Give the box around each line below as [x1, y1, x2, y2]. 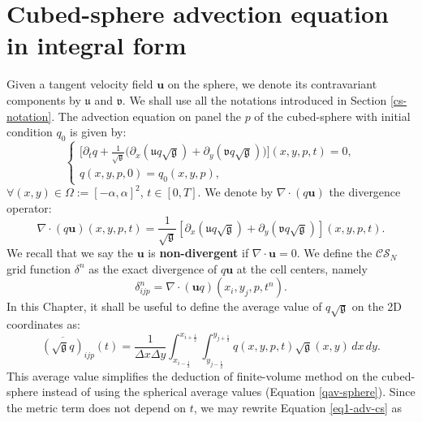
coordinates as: [6, 316, 80, 333]
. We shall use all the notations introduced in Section [122, 91, 387, 108]
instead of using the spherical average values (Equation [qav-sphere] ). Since [41, 383, 416, 400]
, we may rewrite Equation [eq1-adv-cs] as [193, 398, 403, 416]
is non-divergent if [148, 244, 249, 261]
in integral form [6, 28, 187, 62]
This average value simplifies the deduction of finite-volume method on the [6, 367, 378, 384]
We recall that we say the [6, 244, 134, 261]
